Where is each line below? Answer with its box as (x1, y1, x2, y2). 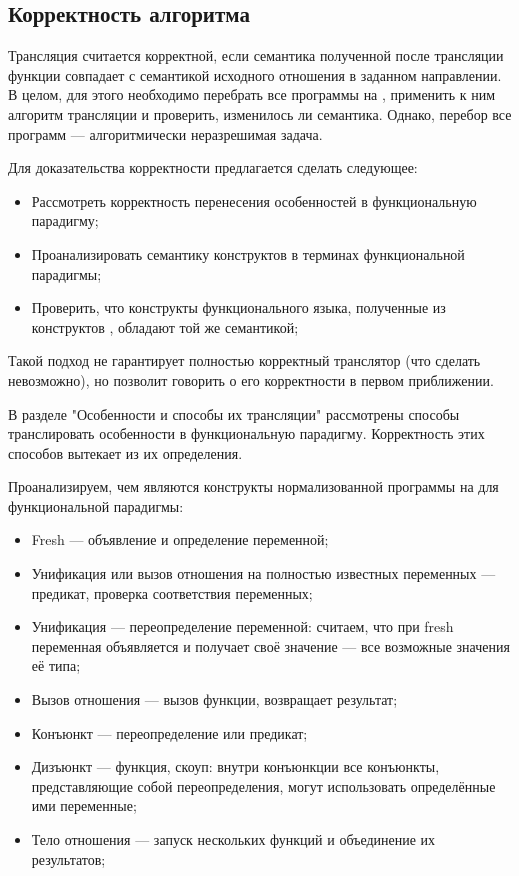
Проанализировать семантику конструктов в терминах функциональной (31, 243, 465, 264)
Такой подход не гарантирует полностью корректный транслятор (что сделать (8, 350, 481, 371)
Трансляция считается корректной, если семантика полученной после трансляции (8, 45, 504, 66)
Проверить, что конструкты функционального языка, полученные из (31, 297, 446, 318)
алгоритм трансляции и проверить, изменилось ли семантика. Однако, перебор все (8, 103, 512, 124)
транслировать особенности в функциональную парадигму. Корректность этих (8, 423, 485, 444)
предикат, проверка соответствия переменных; (31, 582, 313, 603)
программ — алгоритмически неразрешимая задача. (8, 123, 323, 144)
